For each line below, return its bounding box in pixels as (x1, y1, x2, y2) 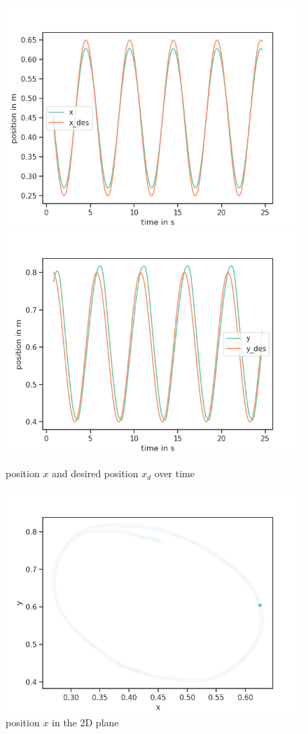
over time (154, 466, 195, 481)
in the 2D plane (52, 715, 119, 730)
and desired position (52, 466, 139, 481)
